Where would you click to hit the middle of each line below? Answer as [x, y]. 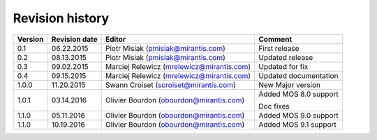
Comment [275, 39]
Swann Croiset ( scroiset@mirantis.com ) [171, 85]
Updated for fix [283, 66]
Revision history [61, 18]
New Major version [290, 85]
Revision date [74, 39]
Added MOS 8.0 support [298, 94]
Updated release [286, 57]
